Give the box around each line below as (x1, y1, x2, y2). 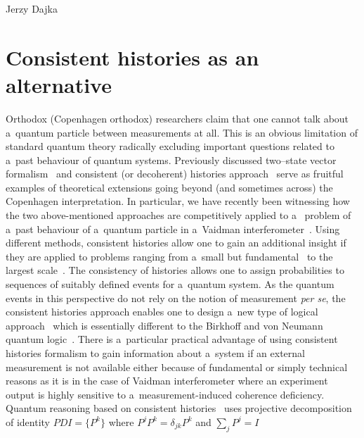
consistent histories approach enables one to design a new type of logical (6, 304, 318, 319)
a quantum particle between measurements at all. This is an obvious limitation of (6, 125, 358, 139)
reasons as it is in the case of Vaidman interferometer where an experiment (6, 373, 328, 388)
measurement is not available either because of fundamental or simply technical (6, 359, 348, 374)
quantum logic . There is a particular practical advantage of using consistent (6, 332, 338, 346)
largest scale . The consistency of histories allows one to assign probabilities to (6, 263, 344, 277)
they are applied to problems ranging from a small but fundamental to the (6, 249, 333, 263)
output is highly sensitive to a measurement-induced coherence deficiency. (6, 387, 325, 401)
